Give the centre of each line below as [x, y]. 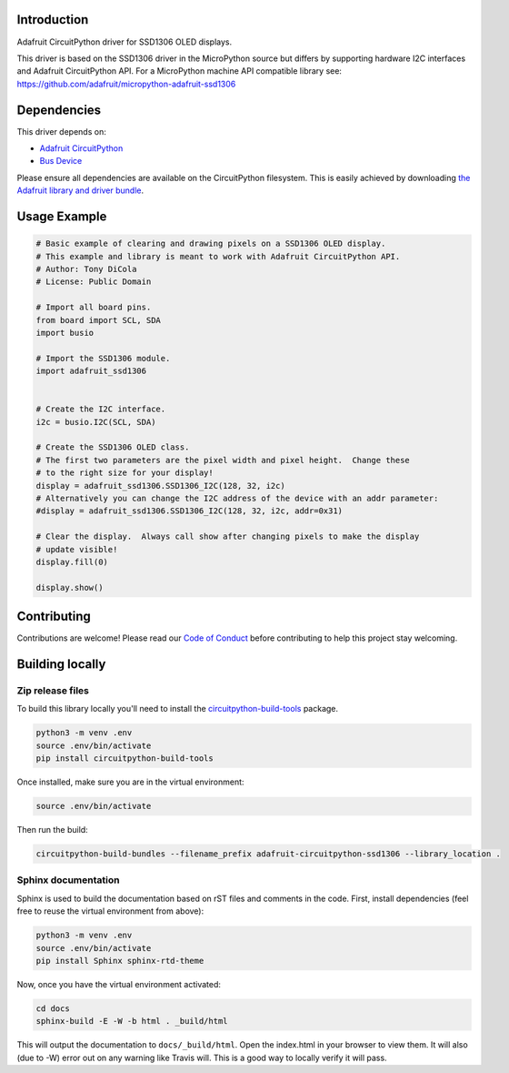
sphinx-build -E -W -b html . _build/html [132, 1021]
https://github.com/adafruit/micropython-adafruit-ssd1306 [126, 84]
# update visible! [77, 549]
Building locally [61, 664]
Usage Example [62, 216]
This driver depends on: [61, 131]
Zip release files [53, 690]
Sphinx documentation [68, 880]
